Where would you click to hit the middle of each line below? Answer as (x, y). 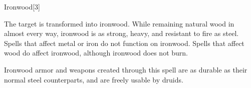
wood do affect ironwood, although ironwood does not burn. (96, 53)
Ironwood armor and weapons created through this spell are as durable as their (126, 69)
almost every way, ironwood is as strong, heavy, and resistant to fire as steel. (121, 33)
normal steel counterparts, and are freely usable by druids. (94, 79)
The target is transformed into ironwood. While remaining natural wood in (119, 23)
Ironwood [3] (22, 6)
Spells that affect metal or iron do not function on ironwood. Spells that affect (124, 43)
